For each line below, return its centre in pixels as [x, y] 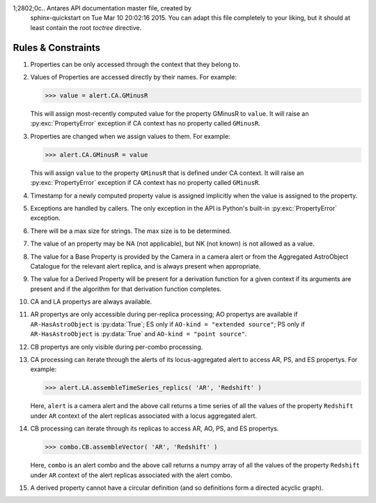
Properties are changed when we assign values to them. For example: [130, 136]
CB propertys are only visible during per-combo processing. [117, 347]
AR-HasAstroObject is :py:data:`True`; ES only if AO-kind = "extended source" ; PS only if [168, 324]
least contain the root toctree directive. [86, 27]
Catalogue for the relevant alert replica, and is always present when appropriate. [146, 266]
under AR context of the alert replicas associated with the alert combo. [131, 475]
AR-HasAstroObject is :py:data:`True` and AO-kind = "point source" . [139, 334]
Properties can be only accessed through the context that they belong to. [135, 64]
